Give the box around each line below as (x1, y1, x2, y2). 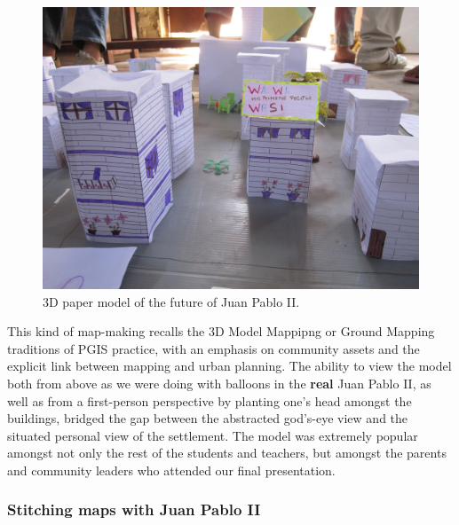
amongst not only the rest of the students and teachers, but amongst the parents (7, 443, 447, 462)
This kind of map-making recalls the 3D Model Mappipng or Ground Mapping (7, 322, 435, 341)
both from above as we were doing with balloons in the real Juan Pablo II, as (7, 373, 431, 392)
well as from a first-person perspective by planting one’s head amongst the (7, 391, 412, 410)
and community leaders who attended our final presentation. (7, 460, 336, 479)
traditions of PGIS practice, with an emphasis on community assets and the (7, 339, 420, 357)
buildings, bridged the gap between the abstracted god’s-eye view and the (7, 409, 408, 427)
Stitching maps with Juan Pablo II (7, 498, 261, 521)
